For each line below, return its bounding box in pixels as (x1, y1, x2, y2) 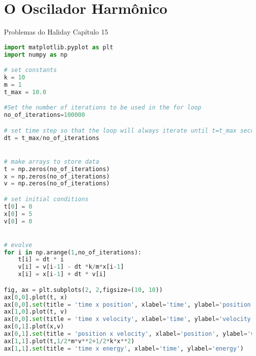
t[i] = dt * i (18, 256, 64, 263)
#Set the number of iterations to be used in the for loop (4, 104, 201, 111)
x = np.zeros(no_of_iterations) (4, 173, 110, 180)
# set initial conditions (4, 195, 89, 203)
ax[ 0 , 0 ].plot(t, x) (4, 293, 67, 301)
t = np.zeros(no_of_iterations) (4, 165, 110, 173)
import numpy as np (4, 51, 67, 58)
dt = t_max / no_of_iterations (4, 134, 99, 142)
